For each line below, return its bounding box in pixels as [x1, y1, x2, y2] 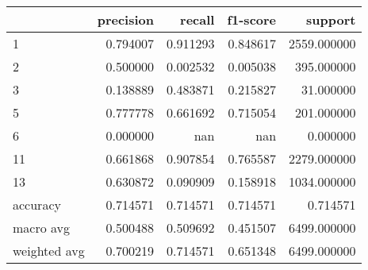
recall [180, 10, 215, 29]
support [306, 10, 356, 29]
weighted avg [13, 241, 85, 260]
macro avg [13, 218, 71, 237]
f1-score [227, 10, 277, 29]
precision [97, 10, 154, 29]
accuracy [13, 195, 61, 214]
